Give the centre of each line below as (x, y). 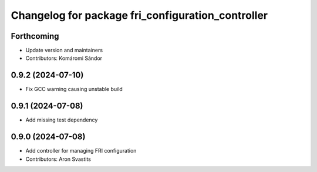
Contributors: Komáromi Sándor (64, 58)
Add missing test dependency (62, 120)
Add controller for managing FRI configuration (81, 151)
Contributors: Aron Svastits (58, 159)
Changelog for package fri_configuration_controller (139, 15)
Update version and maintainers (64, 50)
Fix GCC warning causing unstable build (74, 89)
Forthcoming (35, 36)
